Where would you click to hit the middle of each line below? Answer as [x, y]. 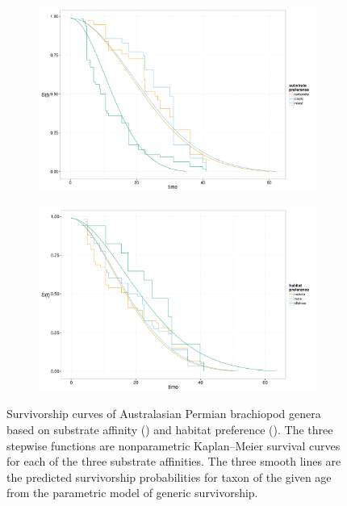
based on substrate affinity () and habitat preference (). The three [170, 429]
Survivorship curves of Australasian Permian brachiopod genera [164, 414]
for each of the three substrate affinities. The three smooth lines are [174, 461]
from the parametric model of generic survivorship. [132, 493]
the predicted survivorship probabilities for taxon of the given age [169, 477]
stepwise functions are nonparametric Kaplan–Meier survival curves [173, 445]
